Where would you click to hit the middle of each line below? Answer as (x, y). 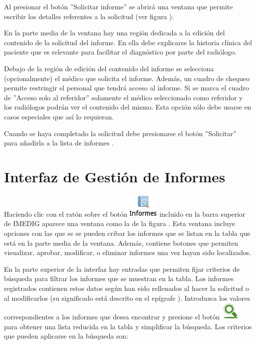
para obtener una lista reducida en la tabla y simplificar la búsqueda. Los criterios (128, 326)
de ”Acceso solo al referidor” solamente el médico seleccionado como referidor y (123, 97)
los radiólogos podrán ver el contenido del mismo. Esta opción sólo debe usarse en (128, 107)
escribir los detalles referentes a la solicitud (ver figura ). (89, 16)
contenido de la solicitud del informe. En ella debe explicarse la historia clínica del (128, 42)
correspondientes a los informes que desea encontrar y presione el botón (112, 317)
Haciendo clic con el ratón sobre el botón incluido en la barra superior (125, 214)
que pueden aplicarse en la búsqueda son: (66, 336)
